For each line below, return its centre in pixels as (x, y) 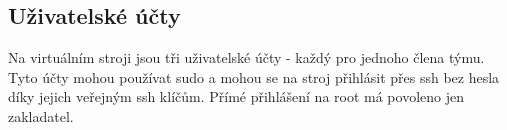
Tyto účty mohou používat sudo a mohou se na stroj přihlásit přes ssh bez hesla (254, 76)
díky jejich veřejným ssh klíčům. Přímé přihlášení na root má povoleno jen (236, 96)
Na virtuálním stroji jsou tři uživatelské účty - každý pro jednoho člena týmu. (246, 57)
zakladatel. (41, 115)
